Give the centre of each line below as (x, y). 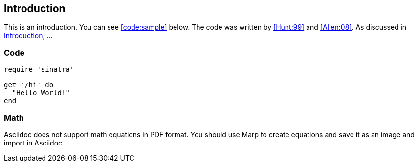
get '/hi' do (29, 85)
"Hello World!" (41, 93)
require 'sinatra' (39, 70)
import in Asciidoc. (34, 143)
